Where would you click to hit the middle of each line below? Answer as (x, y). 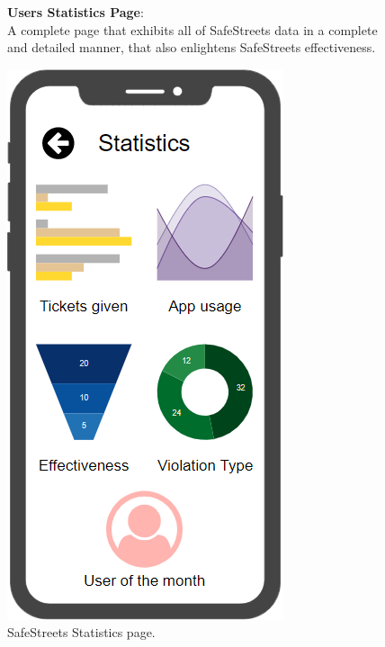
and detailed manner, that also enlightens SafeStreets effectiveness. (192, 47)
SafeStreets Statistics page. (81, 632)
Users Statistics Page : (76, 12)
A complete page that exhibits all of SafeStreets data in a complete (192, 29)
